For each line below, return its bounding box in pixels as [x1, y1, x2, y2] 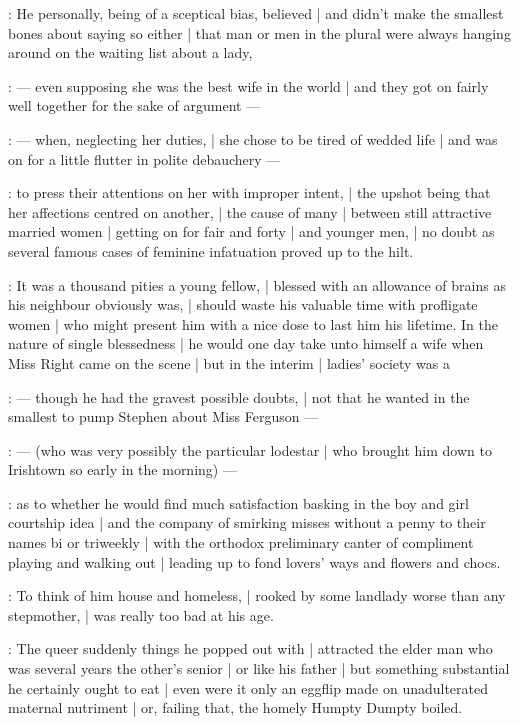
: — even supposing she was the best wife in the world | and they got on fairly [8, 75, 489, 96]
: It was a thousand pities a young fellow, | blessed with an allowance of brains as [8, 274, 506, 295]
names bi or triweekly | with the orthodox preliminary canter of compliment [8, 532, 474, 553]
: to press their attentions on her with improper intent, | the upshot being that [8, 182, 491, 203]
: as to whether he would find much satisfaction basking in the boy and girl [8, 492, 469, 513]
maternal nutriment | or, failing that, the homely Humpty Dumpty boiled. [8, 697, 463, 718]
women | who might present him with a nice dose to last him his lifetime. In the [8, 313, 498, 334]
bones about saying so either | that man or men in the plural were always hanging [8, 22, 511, 43]
